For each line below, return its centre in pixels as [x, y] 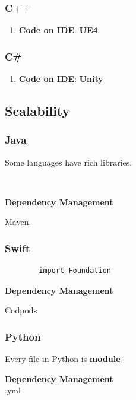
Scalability [37, 111]
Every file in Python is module [63, 359]
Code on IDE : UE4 [58, 30]
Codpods [21, 310]
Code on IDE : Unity [61, 79]
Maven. [18, 222]
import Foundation [75, 271]
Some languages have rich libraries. [69, 162]
